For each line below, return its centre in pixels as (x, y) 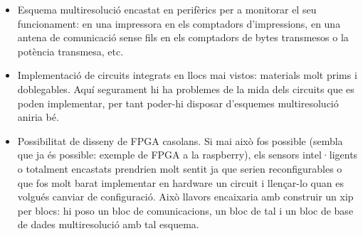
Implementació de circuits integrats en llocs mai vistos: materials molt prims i (187, 75)
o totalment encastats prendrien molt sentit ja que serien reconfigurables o (180, 168)
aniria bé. (38, 117)
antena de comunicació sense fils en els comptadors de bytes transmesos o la (183, 37)
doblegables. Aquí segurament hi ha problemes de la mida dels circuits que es (186, 88)
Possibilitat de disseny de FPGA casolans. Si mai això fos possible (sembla (180, 140)
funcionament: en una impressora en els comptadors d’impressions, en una (179, 23)
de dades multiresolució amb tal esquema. (108, 224)
